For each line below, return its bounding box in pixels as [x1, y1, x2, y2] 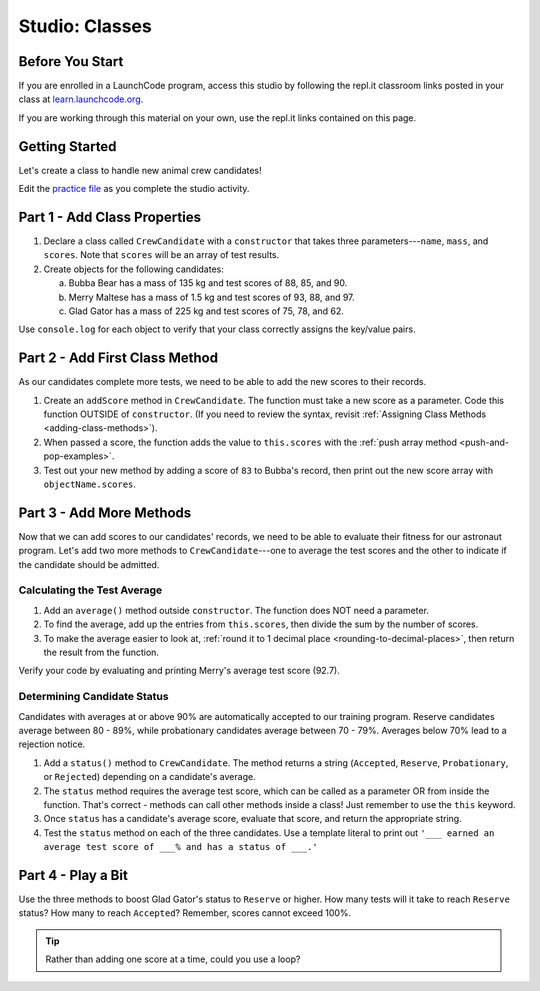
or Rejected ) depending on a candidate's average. [43, 771, 256, 783]
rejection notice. [18, 738, 86, 750]
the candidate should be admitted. [18, 558, 160, 570]
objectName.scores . [43, 478, 137, 490]
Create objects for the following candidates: [43, 263, 225, 275]
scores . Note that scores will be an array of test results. [43, 249, 280, 261]
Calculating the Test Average [18, 583, 163, 597]
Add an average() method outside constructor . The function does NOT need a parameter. [43, 604, 430, 616]
